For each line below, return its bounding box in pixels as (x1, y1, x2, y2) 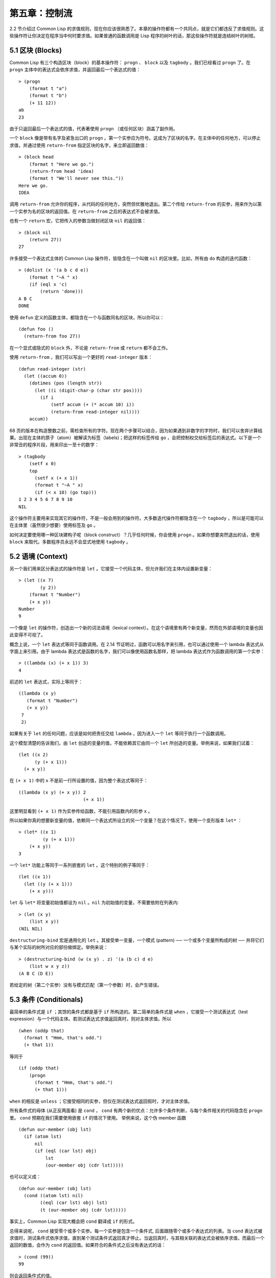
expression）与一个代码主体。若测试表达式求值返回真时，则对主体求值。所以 (9, 1016, 172, 1022)
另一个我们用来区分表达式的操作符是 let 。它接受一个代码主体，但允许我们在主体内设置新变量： (9, 565, 213, 572)
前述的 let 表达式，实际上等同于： (9, 679, 83, 685)
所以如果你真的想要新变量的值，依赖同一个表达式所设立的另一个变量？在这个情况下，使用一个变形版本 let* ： (9, 817, 242, 823)
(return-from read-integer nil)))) (51, 409, 140, 415)
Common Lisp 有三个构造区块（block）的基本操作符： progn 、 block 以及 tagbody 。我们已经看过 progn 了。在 (9, 59, 250, 65)
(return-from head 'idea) (29, 168, 95, 174)
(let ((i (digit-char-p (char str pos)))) (34, 387, 143, 393)
